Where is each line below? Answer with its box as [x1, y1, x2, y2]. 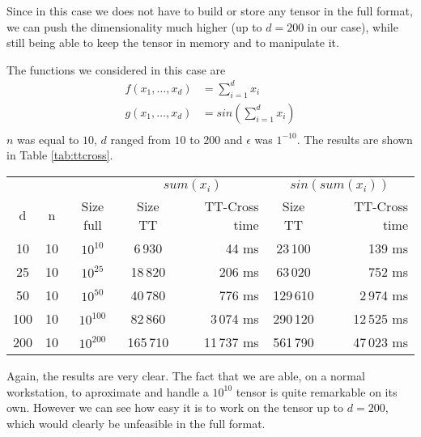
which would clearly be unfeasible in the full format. [6, 414, 266, 431]
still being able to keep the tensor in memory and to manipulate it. [6, 34, 339, 51]
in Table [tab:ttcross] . [6, 146, 113, 163]
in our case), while [307, 18, 398, 35]
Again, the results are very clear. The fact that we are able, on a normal [6, 367, 365, 384]
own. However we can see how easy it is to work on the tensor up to [6, 399, 344, 416]
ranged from [110, 130, 171, 147]
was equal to [17, 130, 79, 147]
